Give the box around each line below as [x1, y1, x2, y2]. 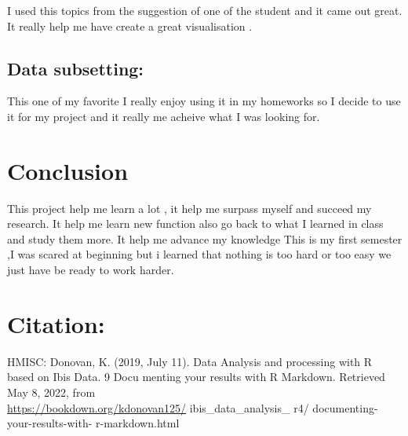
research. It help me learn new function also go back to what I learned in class [7, 215, 384, 232]
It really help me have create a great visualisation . [7, 17, 253, 34]
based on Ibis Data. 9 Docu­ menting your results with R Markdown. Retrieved [7, 368, 385, 385]
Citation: [7, 307, 105, 339]
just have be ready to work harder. [7, 262, 174, 278]
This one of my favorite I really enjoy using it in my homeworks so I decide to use [7, 93, 401, 109]
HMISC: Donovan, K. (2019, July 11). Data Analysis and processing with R [7, 353, 373, 369]
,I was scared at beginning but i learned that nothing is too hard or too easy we [7, 246, 392, 262]
